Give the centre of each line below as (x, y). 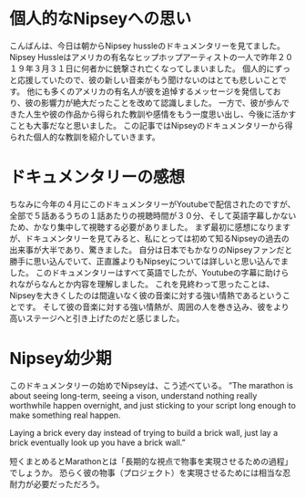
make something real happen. (65, 415)
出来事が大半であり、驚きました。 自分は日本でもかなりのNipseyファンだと (151, 249)
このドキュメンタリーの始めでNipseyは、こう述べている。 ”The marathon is (152, 385)
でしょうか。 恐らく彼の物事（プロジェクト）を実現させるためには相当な (146, 472)
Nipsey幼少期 (61, 359)
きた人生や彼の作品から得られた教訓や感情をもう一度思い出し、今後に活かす (153, 114)
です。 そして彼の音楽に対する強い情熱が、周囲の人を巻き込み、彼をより (153, 306)
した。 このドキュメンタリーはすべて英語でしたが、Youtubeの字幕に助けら (149, 272)
